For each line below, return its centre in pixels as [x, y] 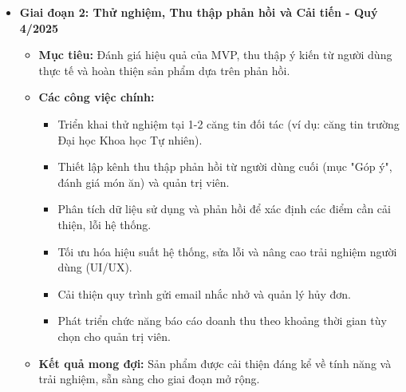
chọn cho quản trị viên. [114, 336]
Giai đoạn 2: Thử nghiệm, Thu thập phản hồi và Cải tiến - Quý [199, 12]
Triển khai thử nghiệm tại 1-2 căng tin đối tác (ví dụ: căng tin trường [229, 123]
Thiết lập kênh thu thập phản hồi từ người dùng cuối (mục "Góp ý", [225, 166]
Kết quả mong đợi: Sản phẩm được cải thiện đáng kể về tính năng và [215, 363]
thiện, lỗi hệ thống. [104, 224]
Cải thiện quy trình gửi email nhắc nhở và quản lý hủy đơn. [204, 293]
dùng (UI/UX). [95, 267]
